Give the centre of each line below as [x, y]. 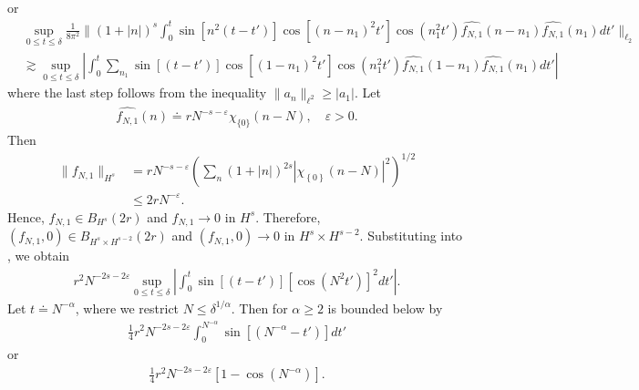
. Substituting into [411, 236]
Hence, [26, 216]
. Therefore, [288, 216]
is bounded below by [385, 308]
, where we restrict [127, 308]
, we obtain [39, 256]
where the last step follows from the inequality [137, 92]
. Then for [259, 308]
